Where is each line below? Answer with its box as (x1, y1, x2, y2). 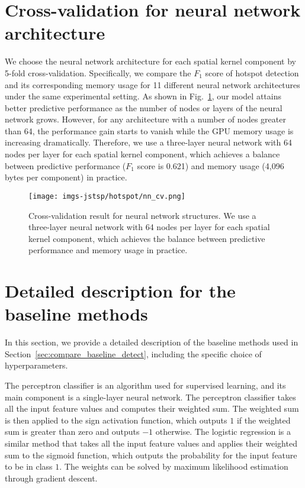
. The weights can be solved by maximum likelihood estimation (59, 460, 288, 473)
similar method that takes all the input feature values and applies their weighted (5, 437, 297, 449)
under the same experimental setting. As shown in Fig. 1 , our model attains (5, 90, 281, 102)
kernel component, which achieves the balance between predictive (28, 232, 265, 244)
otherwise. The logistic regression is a (155, 425, 291, 438)
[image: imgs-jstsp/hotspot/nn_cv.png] (28, 192, 185, 201)
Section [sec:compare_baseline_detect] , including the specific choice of (5, 347, 262, 360)
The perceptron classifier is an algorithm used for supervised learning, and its (5, 379, 286, 391)
